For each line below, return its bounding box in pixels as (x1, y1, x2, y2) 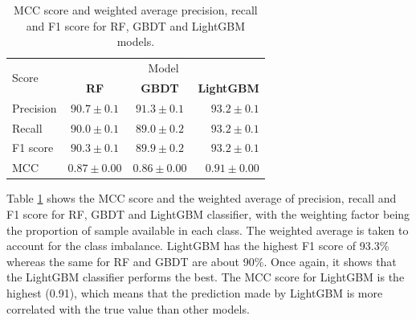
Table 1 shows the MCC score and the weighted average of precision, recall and (6, 190, 397, 207)
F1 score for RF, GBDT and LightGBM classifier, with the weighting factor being (6, 205, 410, 222)
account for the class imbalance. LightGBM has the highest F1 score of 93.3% (6, 237, 389, 254)
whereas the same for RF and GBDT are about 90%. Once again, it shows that (6, 252, 397, 269)
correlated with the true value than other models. (6, 300, 250, 317)
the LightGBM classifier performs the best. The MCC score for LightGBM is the (6, 269, 405, 285)
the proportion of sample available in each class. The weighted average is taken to (6, 221, 409, 238)
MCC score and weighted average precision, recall (14, 2, 258, 18)
